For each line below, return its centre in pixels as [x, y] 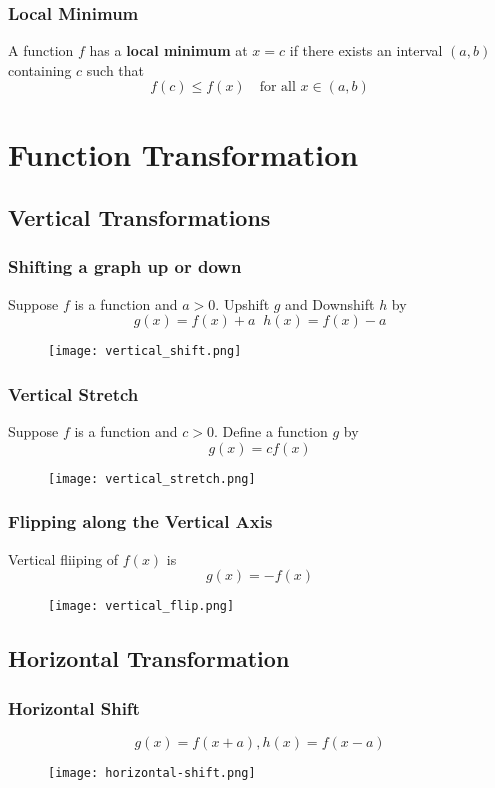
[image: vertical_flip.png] [141, 606]
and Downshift [330, 303]
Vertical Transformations [139, 217]
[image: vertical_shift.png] [145, 351]
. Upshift [242, 303]
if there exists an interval [366, 50]
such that [115, 69]
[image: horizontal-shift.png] [152, 772]
